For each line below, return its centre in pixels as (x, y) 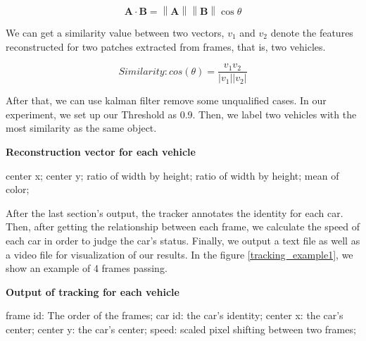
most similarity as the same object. (81, 128)
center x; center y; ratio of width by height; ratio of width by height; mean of (172, 175)
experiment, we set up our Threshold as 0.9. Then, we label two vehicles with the (181, 114)
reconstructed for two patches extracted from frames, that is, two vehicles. (166, 46)
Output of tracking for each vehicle (93, 291)
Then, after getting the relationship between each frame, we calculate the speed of (183, 227)
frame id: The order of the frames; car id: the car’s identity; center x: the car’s (175, 315)
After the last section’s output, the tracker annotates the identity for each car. (175, 212)
